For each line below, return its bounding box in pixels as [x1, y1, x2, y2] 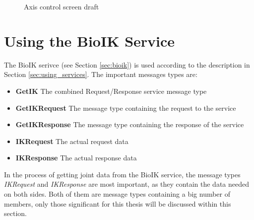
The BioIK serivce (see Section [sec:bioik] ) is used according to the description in [4, 59, 250, 70]
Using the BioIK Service [4, 30, 175, 51]
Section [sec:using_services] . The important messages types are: [4, 69, 197, 79]
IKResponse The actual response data [15, 152, 137, 163]
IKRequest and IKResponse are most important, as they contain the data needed [4, 179, 249, 189]
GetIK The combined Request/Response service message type [15, 85, 207, 96]
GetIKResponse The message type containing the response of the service [15, 119, 244, 130]
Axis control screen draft [24, 1, 99, 11]
